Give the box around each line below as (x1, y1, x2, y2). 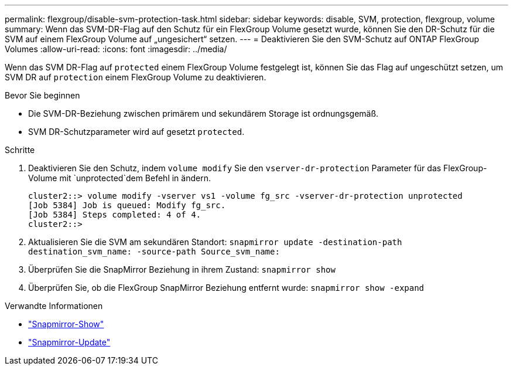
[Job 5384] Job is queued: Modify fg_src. (28, 201, 226, 210)
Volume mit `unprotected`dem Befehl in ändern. (28, 173, 211, 183)
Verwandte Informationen (5, 301, 103, 311)
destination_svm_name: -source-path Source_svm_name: (28, 247, 280, 256)
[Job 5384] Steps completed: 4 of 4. (28, 210, 201, 219)
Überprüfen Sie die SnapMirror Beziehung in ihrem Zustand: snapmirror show (28, 264, 336, 274)
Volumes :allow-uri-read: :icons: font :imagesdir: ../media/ (5, 44, 227, 54)
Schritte (5, 145, 35, 155)
